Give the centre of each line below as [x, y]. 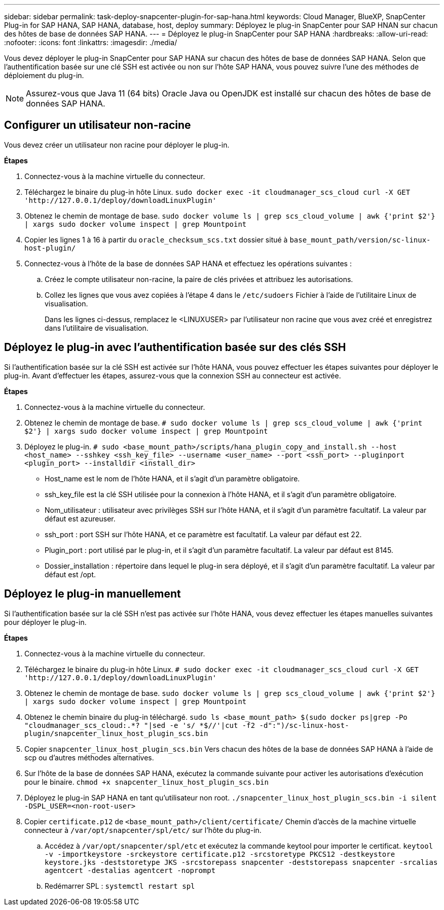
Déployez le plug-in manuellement [92, 594]
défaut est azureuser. [80, 518]
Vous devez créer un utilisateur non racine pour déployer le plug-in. [117, 145]
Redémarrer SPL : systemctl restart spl [120, 886]
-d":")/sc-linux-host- [304, 725]
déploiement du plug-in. [44, 75]
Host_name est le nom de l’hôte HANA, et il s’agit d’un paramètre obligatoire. [172, 478]
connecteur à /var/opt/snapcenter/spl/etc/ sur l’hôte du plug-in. [143, 830]
